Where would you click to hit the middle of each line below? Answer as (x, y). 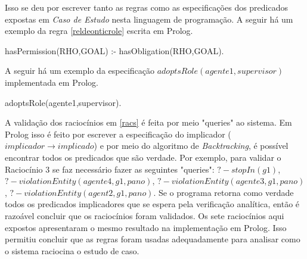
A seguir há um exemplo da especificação (80, 71)
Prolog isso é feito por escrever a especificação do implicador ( (118, 134)
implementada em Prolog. (52, 82)
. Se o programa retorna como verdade (224, 192)
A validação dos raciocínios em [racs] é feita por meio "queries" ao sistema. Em (148, 122)
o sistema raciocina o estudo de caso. (72, 250)
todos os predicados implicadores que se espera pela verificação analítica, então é (152, 204)
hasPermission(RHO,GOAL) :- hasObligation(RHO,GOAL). (114, 50)
